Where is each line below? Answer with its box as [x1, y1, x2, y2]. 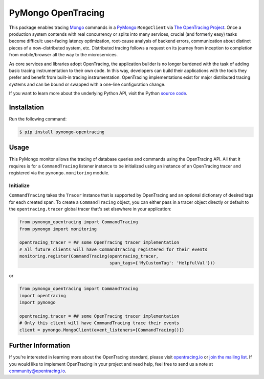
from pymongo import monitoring [19, 226, 97, 232]
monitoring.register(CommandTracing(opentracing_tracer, [19, 254, 159, 259]
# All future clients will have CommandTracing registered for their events [19, 246, 208, 252]
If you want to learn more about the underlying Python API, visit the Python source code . [9, 91, 188, 96]
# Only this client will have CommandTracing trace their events [19, 320, 179, 326]
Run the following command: [9, 116, 67, 122]
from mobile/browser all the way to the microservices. [9, 52, 118, 58]
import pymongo [19, 300, 56, 306]
